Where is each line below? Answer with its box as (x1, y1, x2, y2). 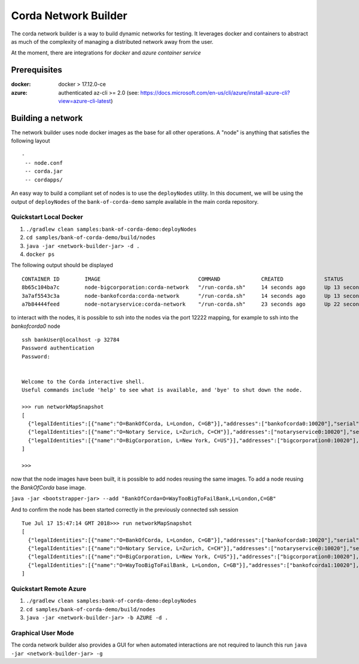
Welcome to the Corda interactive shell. (22, 378, 145, 385)
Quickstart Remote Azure (11, 585, 87, 593)
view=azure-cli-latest (58, 98, 111, 105)
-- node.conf (25, 159, 63, 167)
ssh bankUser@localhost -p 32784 (22, 336, 120, 343)
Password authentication (22, 345, 95, 352)
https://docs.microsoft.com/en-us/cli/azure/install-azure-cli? (140, 89, 290, 96)
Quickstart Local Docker (11, 213, 83, 221)
